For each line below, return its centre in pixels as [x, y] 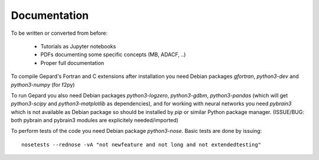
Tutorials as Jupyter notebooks [78, 46]
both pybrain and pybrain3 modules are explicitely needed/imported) [95, 120]
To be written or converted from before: [59, 33]
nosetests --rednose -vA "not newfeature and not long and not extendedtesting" [141, 144]
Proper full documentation [72, 63]
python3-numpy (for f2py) [43, 84]
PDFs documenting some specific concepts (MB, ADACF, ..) [113, 55]
